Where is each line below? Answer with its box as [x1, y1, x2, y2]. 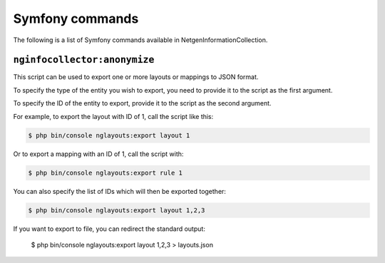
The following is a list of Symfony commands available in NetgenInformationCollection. [13, 36, 268, 44]
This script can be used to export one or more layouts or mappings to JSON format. [13, 73, 259, 81]
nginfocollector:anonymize [13, 54, 155, 66]
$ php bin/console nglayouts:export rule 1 [28, 168, 183, 177]
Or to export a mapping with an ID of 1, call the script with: [13, 150, 184, 158]
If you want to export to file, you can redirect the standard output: [13, 225, 206, 233]
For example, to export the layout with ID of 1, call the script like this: [13, 112, 214, 120]
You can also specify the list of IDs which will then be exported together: [13, 187, 226, 195]
